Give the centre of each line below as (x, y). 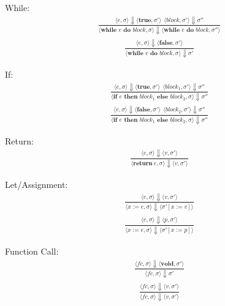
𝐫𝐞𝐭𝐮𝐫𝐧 (143, 164)
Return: (19, 140)
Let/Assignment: (36, 185)
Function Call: (32, 251)
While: (17, 7)
